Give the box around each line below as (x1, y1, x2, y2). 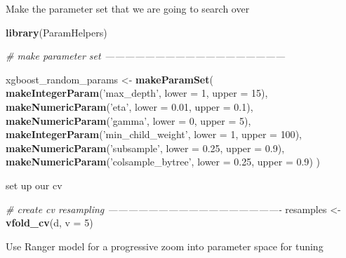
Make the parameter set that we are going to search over (6, 1, 250, 15)
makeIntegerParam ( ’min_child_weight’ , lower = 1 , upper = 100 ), (6, 127, 302, 142)
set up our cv (6, 177, 62, 192)
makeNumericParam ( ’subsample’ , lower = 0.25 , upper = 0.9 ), (6, 140, 285, 155)
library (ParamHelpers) (6, 25, 107, 39)
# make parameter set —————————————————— (6, 48, 286, 63)
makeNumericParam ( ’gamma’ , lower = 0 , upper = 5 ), (6, 113, 251, 128)
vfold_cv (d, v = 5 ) (6, 215, 93, 230)
